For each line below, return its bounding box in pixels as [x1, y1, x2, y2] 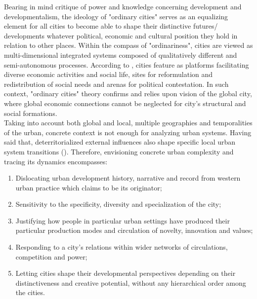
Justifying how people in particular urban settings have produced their [15, 215, 230, 225]
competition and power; [15, 251, 87, 262]
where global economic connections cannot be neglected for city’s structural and [4, 98, 246, 108]
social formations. [4, 108, 57, 118]
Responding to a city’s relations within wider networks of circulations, [15, 242, 228, 252]
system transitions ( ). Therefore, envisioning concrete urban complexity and [4, 146, 234, 156]
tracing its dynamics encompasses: [4, 156, 108, 166]
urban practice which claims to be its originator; [15, 182, 162, 192]
